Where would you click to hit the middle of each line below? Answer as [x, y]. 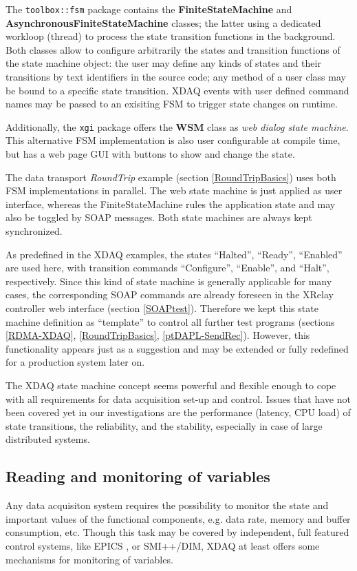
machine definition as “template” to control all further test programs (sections [170, 321]
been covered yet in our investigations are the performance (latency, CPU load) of [178, 412]
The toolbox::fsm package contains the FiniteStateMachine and [149, 9]
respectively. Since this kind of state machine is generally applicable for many [169, 281]
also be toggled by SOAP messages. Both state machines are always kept [159, 217]
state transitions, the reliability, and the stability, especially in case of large [164, 425]
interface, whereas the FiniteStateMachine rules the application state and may [171, 204]
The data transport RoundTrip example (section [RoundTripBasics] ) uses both [171, 177]
